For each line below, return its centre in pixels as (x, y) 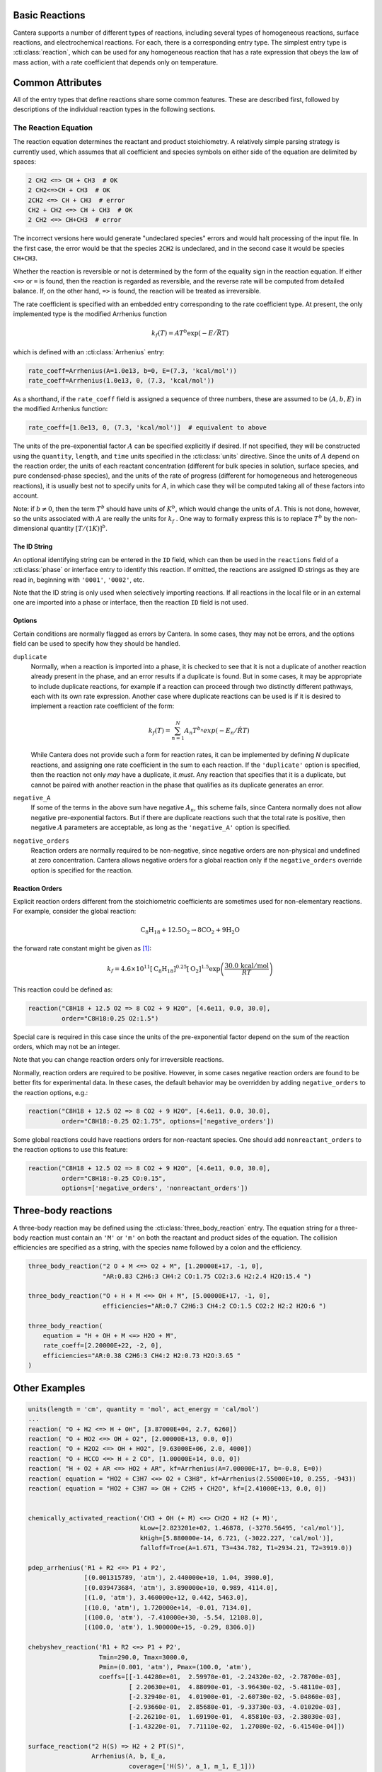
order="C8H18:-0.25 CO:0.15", (114, 1178)
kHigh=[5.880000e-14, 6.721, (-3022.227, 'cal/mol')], (237, 1538)
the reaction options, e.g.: (51, 1092)
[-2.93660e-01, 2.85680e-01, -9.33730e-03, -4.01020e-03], (235, 1707)
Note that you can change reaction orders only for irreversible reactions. (118, 1060)
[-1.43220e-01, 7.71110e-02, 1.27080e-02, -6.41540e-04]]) (237, 1727)
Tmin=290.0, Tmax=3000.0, (144, 1657)
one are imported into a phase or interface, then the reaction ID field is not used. (131, 602)
